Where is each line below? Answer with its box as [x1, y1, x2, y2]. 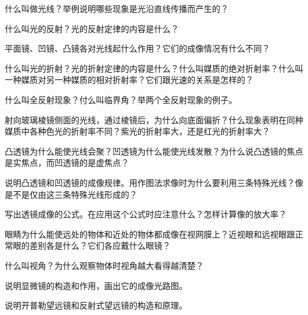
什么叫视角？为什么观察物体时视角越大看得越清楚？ [5, 259, 204, 271]
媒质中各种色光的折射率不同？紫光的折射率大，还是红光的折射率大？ [5, 125, 270, 137]
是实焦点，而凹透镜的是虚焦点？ [5, 156, 129, 169]
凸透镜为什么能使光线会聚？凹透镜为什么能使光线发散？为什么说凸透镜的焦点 [5, 144, 303, 157]
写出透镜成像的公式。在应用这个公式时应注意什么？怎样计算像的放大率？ [5, 208, 287, 220]
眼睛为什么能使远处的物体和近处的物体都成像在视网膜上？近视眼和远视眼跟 [5, 227, 295, 240]
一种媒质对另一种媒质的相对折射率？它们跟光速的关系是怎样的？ [5, 73, 254, 86]
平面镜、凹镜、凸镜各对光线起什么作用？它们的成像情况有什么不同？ [5, 42, 270, 54]
